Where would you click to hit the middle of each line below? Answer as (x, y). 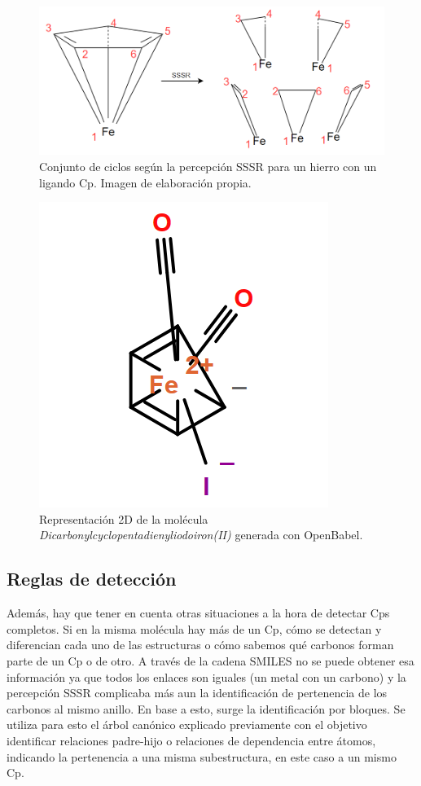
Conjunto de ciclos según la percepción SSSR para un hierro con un (208, 166)
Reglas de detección (92, 579)
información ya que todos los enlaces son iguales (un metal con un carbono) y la (206, 676)
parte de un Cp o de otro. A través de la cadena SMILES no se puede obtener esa (210, 660)
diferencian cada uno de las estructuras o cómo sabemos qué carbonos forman (200, 645)
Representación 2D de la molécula (124, 518)
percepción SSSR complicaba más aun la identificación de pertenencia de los (197, 693)
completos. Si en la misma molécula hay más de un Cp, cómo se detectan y (194, 628)
